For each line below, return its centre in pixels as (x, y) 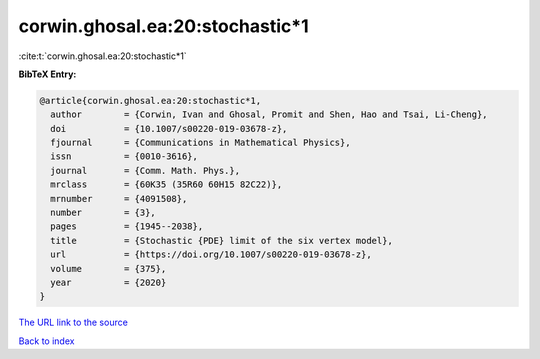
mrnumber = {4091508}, (119, 198)
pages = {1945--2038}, (127, 226)
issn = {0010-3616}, (124, 156)
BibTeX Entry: (47, 74)
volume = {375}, (108, 268)
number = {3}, (103, 213)
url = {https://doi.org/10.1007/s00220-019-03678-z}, (211, 254)
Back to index (46, 341)
